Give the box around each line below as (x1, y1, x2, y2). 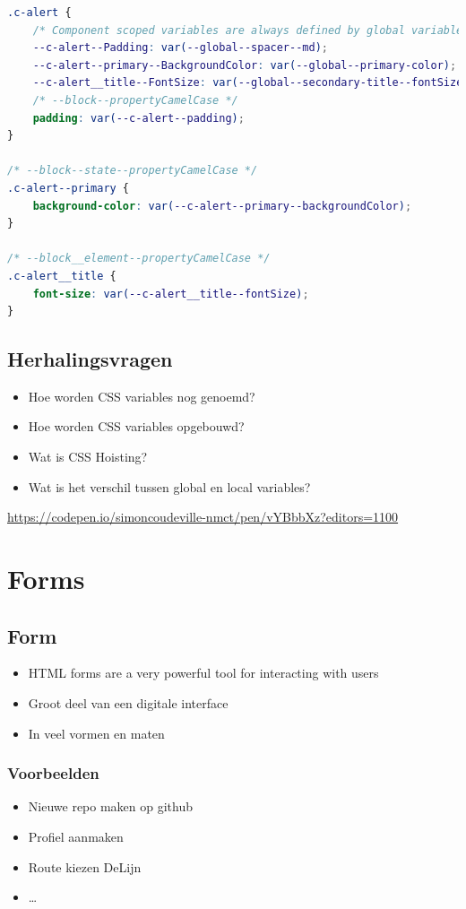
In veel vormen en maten (28, 723, 165, 742)
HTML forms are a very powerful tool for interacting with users (28, 663, 379, 682)
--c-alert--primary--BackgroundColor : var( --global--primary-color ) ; (32, 58, 457, 72)
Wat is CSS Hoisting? (28, 447, 148, 466)
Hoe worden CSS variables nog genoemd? (28, 386, 255, 405)
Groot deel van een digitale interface (28, 694, 229, 713)
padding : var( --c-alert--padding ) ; (32, 111, 245, 125)
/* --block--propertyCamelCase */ (32, 93, 238, 107)
